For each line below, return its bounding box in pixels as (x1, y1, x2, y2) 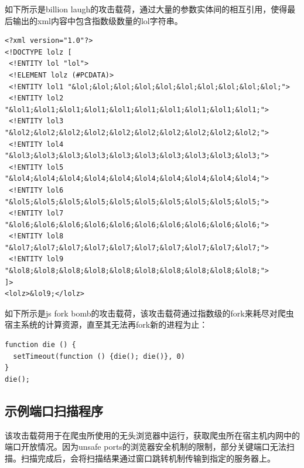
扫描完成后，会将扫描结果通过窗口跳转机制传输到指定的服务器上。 (21, 452, 275, 464)
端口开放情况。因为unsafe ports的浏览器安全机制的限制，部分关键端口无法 (5, 440, 286, 453)
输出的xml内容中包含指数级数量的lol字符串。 (12, 14, 183, 26)
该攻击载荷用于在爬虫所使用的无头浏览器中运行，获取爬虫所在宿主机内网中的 (5, 429, 300, 441)
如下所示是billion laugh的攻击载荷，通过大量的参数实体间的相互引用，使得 (5, 3, 288, 15)
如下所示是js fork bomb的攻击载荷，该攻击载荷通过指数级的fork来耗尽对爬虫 (5, 307, 294, 319)
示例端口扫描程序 (5, 401, 103, 419)
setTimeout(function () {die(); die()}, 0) (13, 352, 185, 361)
